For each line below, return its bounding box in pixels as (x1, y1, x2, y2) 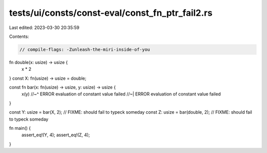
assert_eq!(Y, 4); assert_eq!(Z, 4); (21, 132, 90, 138)
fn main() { (9, 125, 31, 131)
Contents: (9, 33, 29, 39)
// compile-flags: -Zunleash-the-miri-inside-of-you (19, 47, 150, 52)
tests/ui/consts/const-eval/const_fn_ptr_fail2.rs (9, 7, 213, 18)
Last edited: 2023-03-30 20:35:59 (9, 25, 80, 31)
